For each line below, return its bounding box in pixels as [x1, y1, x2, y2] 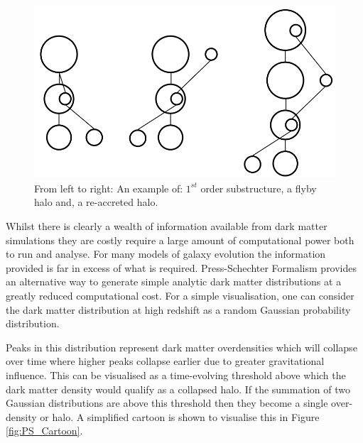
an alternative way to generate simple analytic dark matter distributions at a [6, 274, 342, 289]
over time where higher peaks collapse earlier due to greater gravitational [6, 354, 325, 368]
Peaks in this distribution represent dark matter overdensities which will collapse [6, 339, 357, 354]
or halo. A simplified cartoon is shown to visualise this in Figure [40, 409, 320, 424]
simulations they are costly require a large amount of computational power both [6, 232, 354, 247]
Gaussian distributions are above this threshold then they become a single [6, 395, 328, 410]
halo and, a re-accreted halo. [34, 195, 158, 209]
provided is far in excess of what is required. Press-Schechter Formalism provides [6, 260, 357, 275]
